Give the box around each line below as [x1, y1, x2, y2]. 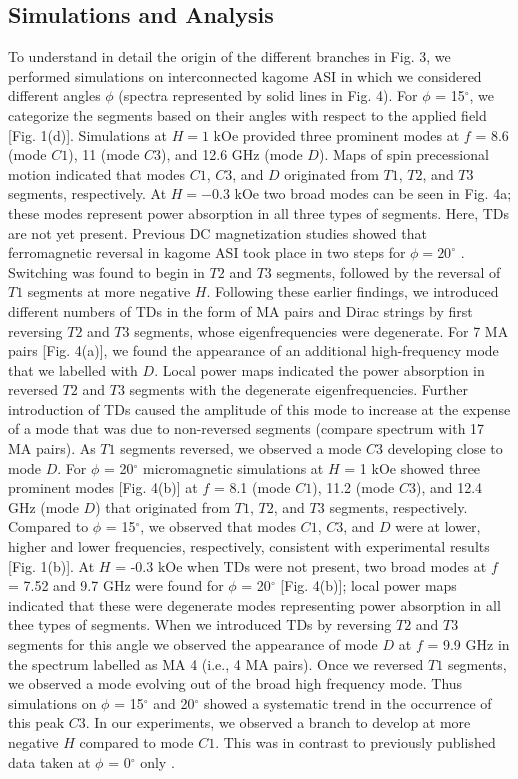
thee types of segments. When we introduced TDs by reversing [8, 614, 392, 635]
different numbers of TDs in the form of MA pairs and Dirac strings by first [8, 300, 473, 321]
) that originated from [95, 496, 231, 517]
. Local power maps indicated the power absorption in [154, 359, 485, 380]
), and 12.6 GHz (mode [161, 144, 303, 165]
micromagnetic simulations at [143, 457, 324, 478]
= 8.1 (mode [213, 477, 291, 498]
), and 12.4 [415, 477, 483, 498]
